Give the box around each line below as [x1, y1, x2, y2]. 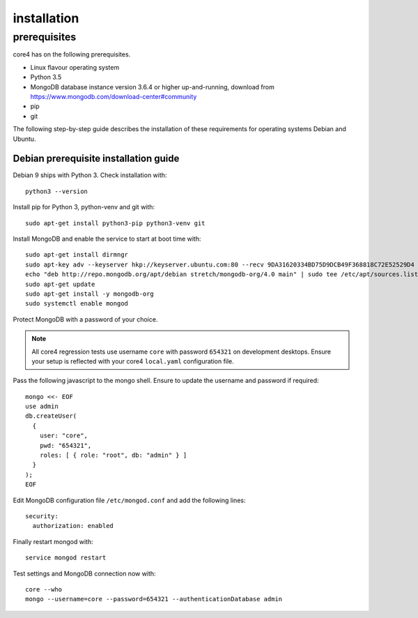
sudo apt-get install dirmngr [25, 251, 129, 259]
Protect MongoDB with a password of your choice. [13, 315, 158, 324]
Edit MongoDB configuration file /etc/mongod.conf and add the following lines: [13, 496, 246, 504]
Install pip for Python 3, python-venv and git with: [13, 203, 155, 211]
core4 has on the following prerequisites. [13, 50, 131, 59]
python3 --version [25, 187, 88, 195]
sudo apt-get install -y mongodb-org [25, 289, 155, 298]
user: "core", [39, 432, 88, 439]
